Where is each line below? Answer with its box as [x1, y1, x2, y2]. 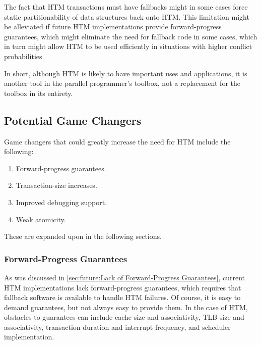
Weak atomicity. [16, 214, 66, 224]
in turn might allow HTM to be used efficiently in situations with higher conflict [4, 41, 252, 52]
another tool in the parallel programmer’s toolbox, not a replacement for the [4, 78, 240, 88]
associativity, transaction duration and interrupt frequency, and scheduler [4, 321, 231, 332]
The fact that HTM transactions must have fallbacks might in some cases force [4, 2, 248, 12]
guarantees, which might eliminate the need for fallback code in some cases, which [4, 31, 257, 41]
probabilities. [4, 51, 44, 61]
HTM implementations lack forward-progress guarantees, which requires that [4, 282, 241, 292]
